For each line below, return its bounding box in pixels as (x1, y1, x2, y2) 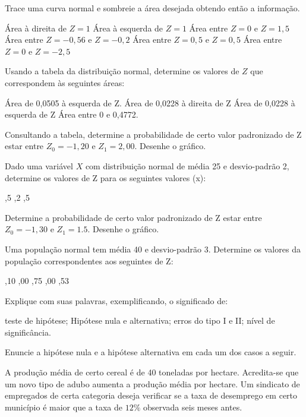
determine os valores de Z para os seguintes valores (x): (5, 171, 206, 184)
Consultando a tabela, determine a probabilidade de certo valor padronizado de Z (5, 128, 302, 140)
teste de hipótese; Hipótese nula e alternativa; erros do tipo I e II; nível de (5, 314, 275, 327)
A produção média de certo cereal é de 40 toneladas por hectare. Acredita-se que (5, 366, 299, 378)
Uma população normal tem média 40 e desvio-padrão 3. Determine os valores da (5, 242, 301, 255)
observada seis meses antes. (143, 400, 242, 413)
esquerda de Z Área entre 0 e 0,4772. (5, 108, 138, 121)
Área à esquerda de (93, 21, 163, 34)
